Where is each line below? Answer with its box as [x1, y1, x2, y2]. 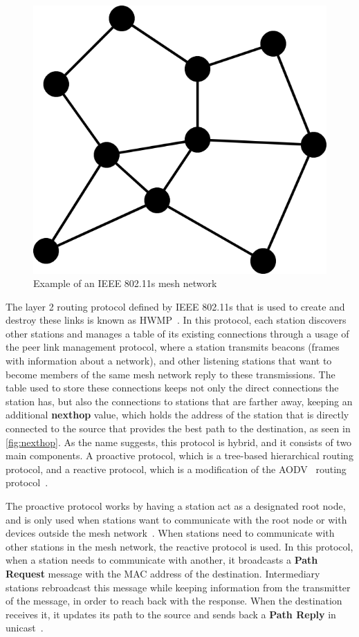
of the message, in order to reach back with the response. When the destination [6, 593, 342, 608]
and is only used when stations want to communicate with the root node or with [6, 512, 347, 526]
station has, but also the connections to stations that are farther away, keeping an [6, 394, 353, 408]
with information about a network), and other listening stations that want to [6, 353, 332, 368]
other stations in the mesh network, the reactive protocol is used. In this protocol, [6, 539, 353, 553]
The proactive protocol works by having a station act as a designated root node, [6, 499, 346, 513]
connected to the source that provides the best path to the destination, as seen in [6, 421, 351, 436]
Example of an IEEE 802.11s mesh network [33, 276, 217, 290]
